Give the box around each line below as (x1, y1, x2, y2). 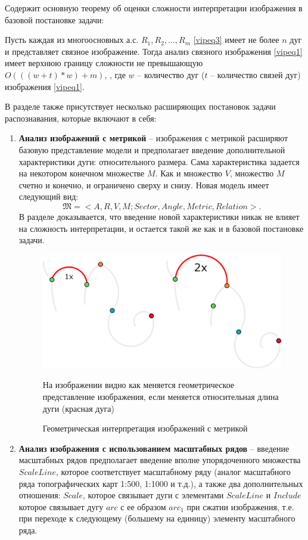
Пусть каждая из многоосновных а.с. (5, 33, 139, 46)
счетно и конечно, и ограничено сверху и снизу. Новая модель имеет (18, 178, 269, 191)
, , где (104, 68, 126, 80)
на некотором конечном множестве (18, 167, 145, 179)
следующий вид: (18, 190, 79, 203)
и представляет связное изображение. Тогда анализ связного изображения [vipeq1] (5, 45, 303, 57)
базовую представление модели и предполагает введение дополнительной (18, 143, 285, 156)
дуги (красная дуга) (42, 402, 114, 414)
